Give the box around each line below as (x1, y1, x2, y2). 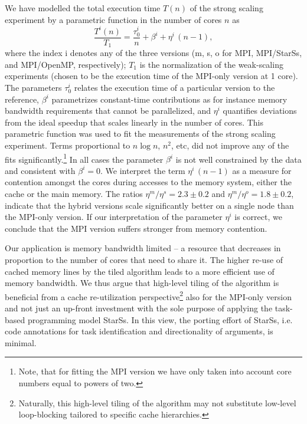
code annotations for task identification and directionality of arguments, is (5, 325, 273, 337)
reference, (5, 93, 40, 105)
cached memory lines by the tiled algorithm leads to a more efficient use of (5, 265, 275, 277)
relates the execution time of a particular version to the (74, 81, 275, 93)
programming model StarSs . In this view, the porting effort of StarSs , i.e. (27, 313, 293, 326)
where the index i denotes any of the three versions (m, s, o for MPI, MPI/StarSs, (5, 47, 302, 59)
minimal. (5, 336, 37, 349)
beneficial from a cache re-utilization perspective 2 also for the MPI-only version (5, 288, 292, 303)
